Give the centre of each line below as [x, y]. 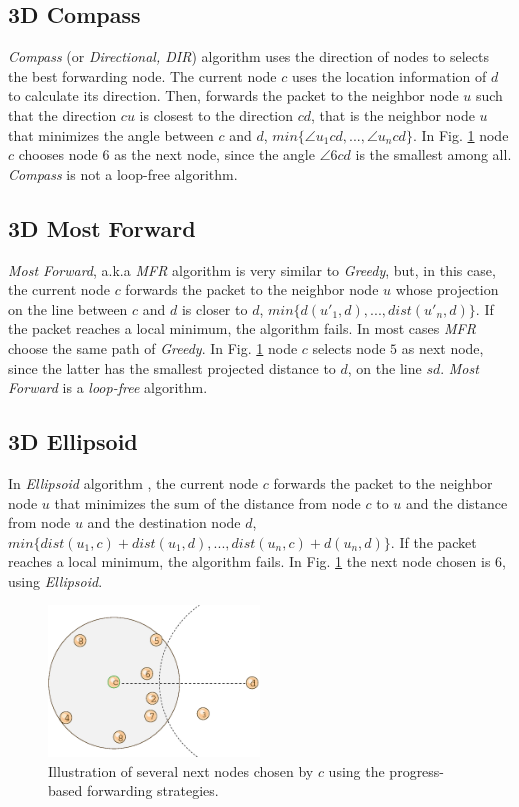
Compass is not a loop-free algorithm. [123, 173]
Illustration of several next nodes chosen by [181, 770]
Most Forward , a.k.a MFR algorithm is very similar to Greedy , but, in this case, [252, 269]
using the [356, 770]
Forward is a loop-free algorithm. [108, 387]
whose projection [447, 289]
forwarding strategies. [152, 790]
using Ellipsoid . [55, 580]
